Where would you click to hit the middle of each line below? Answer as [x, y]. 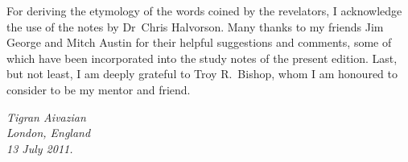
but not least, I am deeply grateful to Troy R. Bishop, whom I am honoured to [202, 74]
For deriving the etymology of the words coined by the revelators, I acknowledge [204, 10]
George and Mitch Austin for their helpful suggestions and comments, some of [199, 42]
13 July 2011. [40, 148]
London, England [49, 133]
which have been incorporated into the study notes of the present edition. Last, [202, 58]
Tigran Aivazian [46, 116]
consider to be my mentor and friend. [99, 89]
